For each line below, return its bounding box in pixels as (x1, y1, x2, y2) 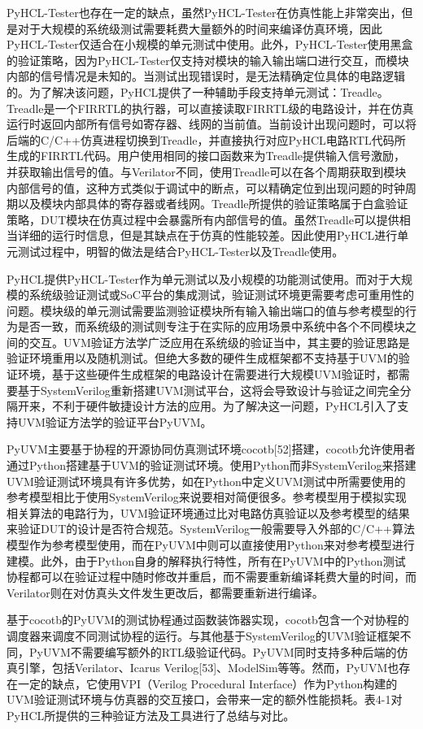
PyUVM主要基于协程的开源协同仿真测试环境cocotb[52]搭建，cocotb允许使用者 (7, 440, 416, 458)
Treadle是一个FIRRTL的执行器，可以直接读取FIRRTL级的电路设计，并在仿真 (7, 99, 414, 116)
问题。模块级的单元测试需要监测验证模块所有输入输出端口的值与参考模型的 (7, 302, 405, 319)
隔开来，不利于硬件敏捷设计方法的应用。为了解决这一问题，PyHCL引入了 (7, 397, 398, 414)
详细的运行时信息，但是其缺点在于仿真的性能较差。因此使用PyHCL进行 (17, 227, 398, 244)
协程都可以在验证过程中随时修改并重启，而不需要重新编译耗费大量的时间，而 (7, 568, 416, 585)
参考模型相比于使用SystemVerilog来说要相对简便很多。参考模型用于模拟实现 (7, 488, 407, 506)
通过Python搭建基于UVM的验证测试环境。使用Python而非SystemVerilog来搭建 (7, 457, 416, 474)
